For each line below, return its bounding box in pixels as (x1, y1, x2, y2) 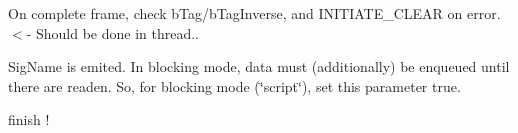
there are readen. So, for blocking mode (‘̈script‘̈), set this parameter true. (8, 75, 461, 96)
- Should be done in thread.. (26, 22, 200, 43)
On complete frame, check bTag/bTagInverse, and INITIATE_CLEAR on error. (8, 3, 501, 23)
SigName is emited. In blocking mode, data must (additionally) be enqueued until (8, 56, 510, 77)
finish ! (8, 109, 50, 130)
